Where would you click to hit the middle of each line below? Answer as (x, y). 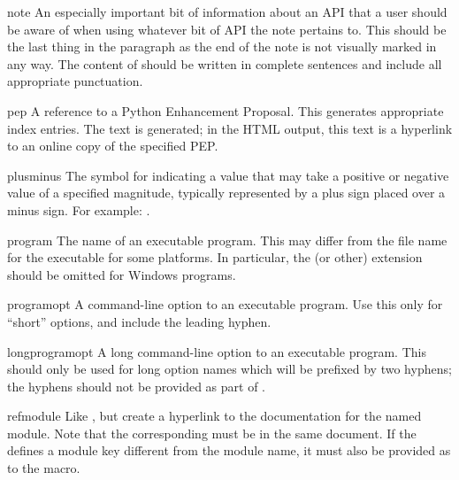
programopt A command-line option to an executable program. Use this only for (225, 304)
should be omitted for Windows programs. (122, 274)
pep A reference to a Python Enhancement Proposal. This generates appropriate (226, 110)
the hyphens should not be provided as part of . (137, 386)
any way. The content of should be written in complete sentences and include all (225, 63)
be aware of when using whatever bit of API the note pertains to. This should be (227, 29)
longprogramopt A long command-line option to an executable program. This (217, 351)
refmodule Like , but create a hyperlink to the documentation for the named (214, 416)
